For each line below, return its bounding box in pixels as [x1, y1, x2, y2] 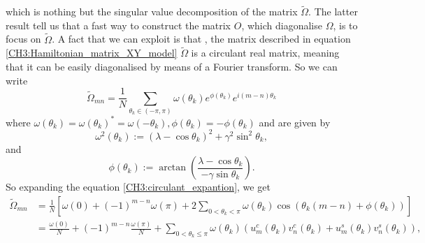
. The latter [308, 4, 358, 19]
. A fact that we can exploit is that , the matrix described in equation [52, 31, 351, 46]
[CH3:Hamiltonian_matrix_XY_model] [6, 45, 178, 60]
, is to [333, 17, 358, 32]
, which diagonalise [241, 17, 322, 32]
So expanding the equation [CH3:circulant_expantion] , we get [6, 179, 271, 194]
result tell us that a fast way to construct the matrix [6, 17, 231, 32]
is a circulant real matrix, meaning [191, 45, 340, 60]
